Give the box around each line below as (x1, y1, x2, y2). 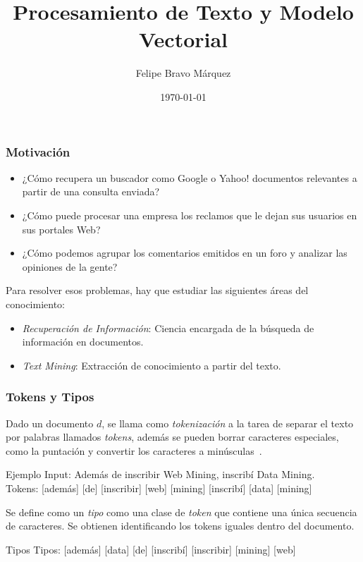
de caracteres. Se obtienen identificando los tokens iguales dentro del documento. (6, 518, 355, 533)
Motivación (6, 142, 70, 160)
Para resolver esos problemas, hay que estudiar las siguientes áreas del (6, 283, 309, 298)
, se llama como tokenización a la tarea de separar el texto (101, 415, 354, 430)
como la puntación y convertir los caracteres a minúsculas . (6, 443, 262, 458)
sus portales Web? (22, 221, 101, 236)
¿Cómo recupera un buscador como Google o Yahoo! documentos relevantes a (22, 170, 357, 185)
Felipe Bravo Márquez (135, 66, 231, 80)
